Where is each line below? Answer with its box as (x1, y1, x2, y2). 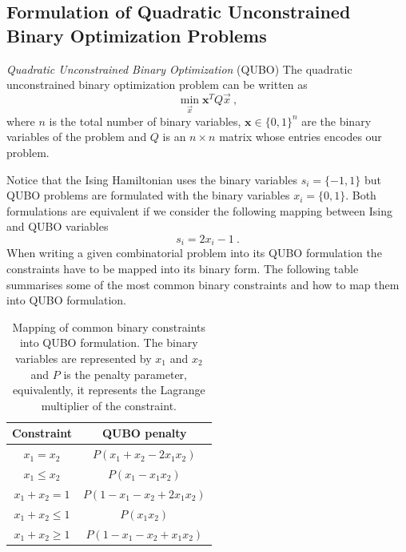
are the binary (301, 112, 372, 129)
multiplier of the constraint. (41, 397, 177, 413)
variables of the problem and (6, 128, 147, 145)
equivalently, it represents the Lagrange (12, 381, 205, 398)
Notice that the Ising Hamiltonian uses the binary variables (6, 171, 297, 187)
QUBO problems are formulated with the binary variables (6, 187, 290, 203)
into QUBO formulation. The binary (19, 334, 198, 351)
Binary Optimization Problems (6, 22, 267, 47)
